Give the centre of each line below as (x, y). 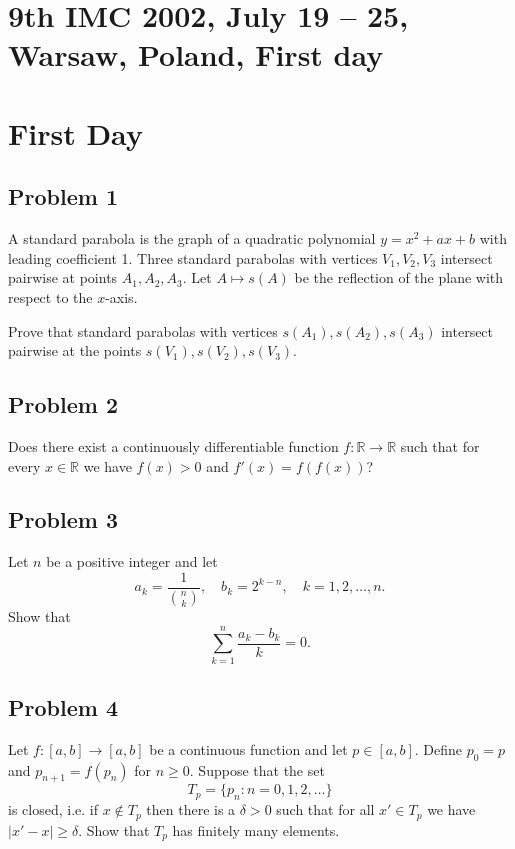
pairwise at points (63, 277)
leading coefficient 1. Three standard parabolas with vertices (193, 257)
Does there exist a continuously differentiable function (173, 445)
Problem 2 (63, 404)
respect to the (50, 296)
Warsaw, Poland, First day (196, 54)
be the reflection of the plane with (399, 277)
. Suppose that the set (257, 769)
